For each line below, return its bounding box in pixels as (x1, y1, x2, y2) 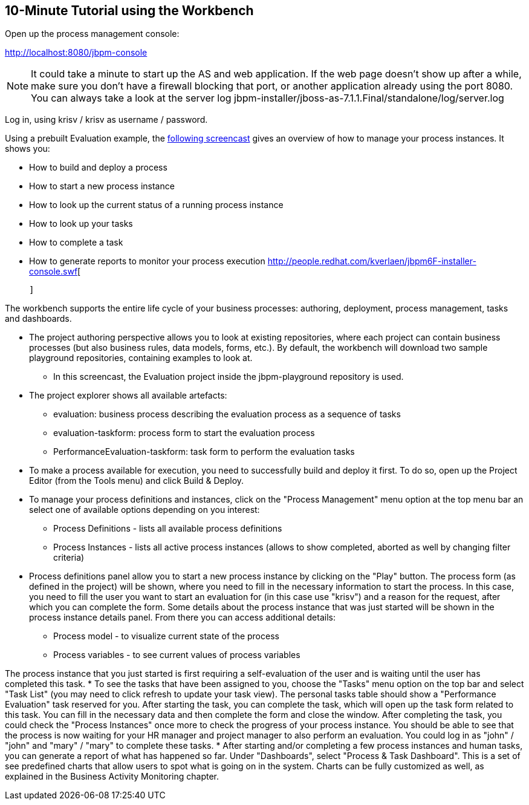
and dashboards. (5, 313, 72, 324)
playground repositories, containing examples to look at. (29, 353, 253, 363)
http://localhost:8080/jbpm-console (5, 47, 148, 58)
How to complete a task (29, 237, 123, 248)
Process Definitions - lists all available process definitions (53, 523, 282, 534)
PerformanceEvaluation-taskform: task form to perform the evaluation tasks (53, 446, 355, 457)
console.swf (29, 266, 78, 277)
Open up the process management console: (5, 28, 180, 39)
